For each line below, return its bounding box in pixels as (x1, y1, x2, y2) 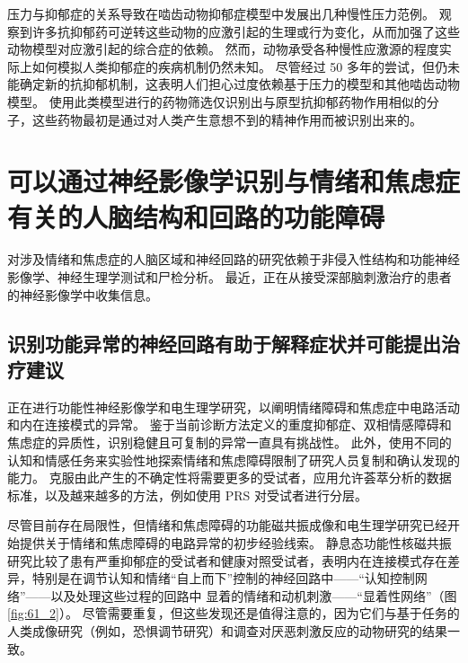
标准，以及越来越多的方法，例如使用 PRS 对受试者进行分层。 (7, 485, 367, 504)
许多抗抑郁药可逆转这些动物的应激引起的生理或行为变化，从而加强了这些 (31, 22, 460, 40)
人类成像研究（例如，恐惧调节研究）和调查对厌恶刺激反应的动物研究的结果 (7, 621, 447, 640)
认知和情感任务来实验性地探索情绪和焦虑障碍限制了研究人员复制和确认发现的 (7, 450, 460, 469)
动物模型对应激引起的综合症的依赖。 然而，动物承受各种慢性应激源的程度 (7, 40, 439, 58)
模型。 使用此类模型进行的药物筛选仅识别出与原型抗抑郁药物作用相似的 (7, 92, 427, 110)
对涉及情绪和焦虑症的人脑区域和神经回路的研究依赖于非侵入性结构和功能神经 (7, 250, 460, 269)
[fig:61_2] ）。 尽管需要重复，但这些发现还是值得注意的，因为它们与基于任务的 (7, 604, 460, 623)
